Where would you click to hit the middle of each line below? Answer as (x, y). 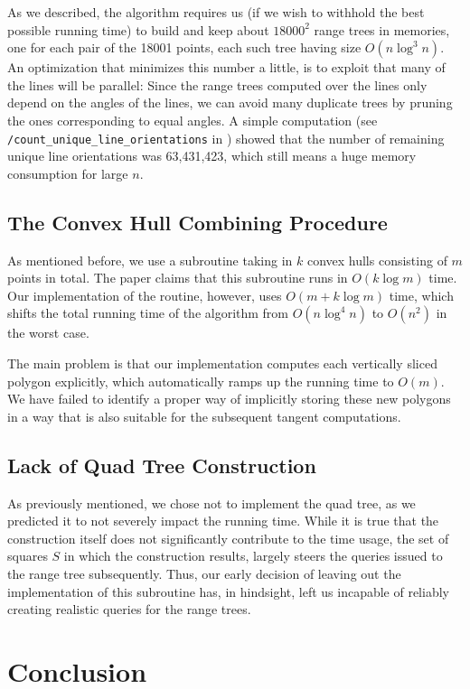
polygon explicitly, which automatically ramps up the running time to (201, 381)
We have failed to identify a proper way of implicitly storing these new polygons (229, 399)
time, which (421, 295)
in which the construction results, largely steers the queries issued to (253, 556)
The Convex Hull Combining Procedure (197, 222)
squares (28, 556)
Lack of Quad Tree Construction (162, 465)
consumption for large (68, 173)
